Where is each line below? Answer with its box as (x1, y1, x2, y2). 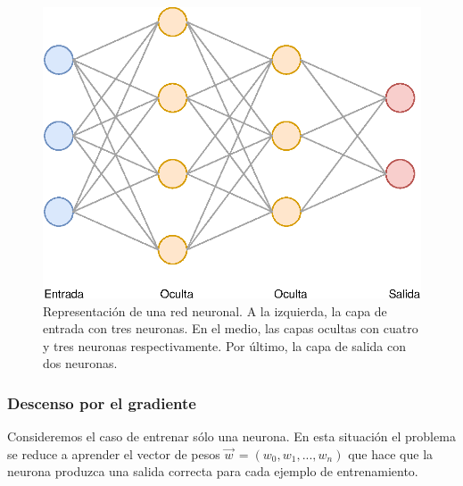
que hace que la (348, 444, 434, 463)
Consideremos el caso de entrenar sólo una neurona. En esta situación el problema (7, 427, 456, 446)
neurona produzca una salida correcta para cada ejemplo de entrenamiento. (7, 462, 418, 481)
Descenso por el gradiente (7, 391, 196, 414)
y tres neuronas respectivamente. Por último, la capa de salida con (43, 336, 407, 355)
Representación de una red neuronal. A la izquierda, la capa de (43, 301, 387, 320)
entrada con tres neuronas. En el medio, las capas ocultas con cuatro (43, 319, 418, 338)
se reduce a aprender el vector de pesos (7, 444, 220, 463)
